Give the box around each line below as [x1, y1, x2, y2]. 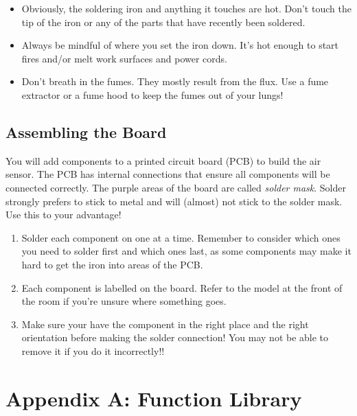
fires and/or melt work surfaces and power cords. [21, 51, 227, 65]
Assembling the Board [5, 121, 167, 142]
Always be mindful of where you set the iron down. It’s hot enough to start [21, 38, 339, 52]
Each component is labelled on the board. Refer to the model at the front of [21, 280, 343, 294]
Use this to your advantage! [5, 207, 122, 222]
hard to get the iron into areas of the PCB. [21, 257, 203, 271]
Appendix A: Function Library [5, 384, 302, 412]
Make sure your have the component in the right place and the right [21, 316, 309, 331]
